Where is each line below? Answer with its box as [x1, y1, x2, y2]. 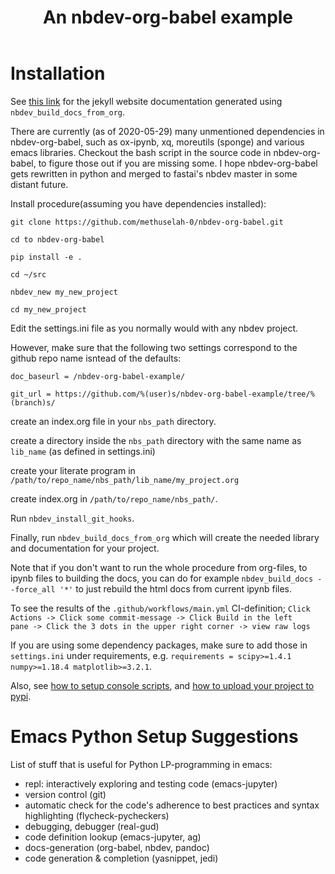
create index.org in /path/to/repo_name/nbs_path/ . [10, 492, 218, 505]
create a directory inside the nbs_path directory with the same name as [10, 434, 302, 446]
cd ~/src [10, 269, 47, 280]
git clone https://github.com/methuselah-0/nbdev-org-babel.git [10, 217, 284, 227]
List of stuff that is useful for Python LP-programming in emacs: [10, 758, 273, 770]
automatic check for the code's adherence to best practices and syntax [24, 799, 320, 811]
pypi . [10, 690, 32, 702]
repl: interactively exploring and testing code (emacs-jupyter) [24, 777, 278, 790]
